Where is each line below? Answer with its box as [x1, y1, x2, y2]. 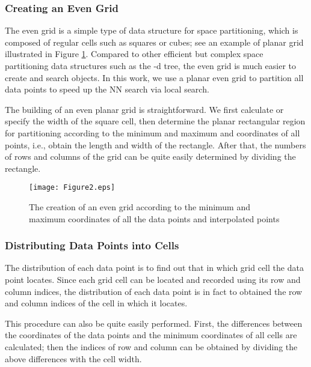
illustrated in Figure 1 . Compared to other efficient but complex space [5, 47, 263, 60]
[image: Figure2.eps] [29, 183, 115, 192]
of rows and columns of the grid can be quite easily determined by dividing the [5, 150, 296, 163]
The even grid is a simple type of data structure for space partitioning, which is [5, 24, 298, 37]
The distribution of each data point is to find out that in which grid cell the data [5, 261, 304, 274]
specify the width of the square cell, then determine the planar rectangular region [5, 115, 306, 127]
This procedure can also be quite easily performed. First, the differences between [5, 317, 303, 329]
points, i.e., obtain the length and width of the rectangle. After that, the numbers [5, 138, 306, 151]
